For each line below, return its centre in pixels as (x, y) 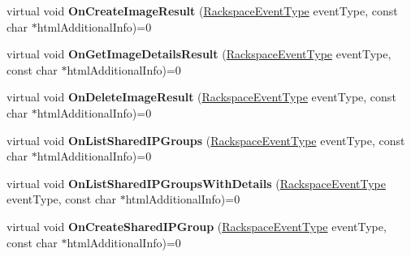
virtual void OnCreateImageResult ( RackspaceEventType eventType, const (202, 11)
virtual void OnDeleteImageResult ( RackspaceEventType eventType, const (201, 97)
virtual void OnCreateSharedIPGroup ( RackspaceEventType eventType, (197, 226)
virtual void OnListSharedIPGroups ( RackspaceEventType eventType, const (206, 140)
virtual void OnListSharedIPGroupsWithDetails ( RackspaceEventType (196, 183)
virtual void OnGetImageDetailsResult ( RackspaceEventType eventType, (199, 54)
